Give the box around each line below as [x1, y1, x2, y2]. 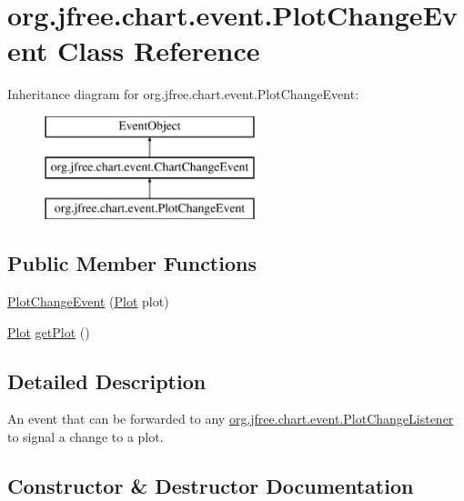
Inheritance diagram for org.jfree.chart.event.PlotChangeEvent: [7, 85, 359, 104]
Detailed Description [7, 366, 207, 395]
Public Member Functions [7, 249, 257, 277]
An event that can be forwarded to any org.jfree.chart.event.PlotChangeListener [7, 409, 454, 428]
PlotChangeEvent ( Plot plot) [7, 292, 169, 311]
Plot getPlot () [7, 322, 90, 341]
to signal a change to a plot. [7, 427, 164, 446]
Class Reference [56, 32, 260, 69]
